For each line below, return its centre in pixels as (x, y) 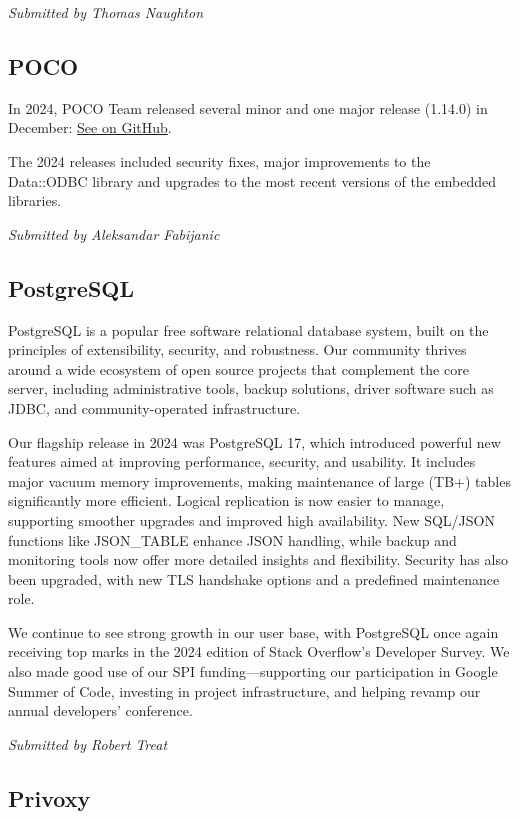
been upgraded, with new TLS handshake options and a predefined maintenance (254, 578)
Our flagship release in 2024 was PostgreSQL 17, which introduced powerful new (254, 441)
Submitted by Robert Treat (88, 743)
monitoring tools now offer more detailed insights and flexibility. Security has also (258, 559)
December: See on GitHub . (90, 127)
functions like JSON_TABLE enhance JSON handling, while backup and (232, 539)
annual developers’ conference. (100, 710)
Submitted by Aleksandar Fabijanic (114, 233)
